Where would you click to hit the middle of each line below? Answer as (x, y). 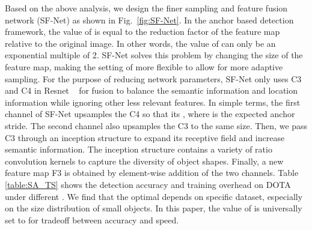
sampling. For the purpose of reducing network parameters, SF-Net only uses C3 (153, 78)
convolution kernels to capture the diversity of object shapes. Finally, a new (144, 161)
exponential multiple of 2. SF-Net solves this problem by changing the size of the (154, 55)
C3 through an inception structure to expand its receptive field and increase (145, 137)
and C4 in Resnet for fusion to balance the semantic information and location (151, 90)
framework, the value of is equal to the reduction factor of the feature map (142, 32)
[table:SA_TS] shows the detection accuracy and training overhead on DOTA (148, 184)
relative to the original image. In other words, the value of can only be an (140, 43)
